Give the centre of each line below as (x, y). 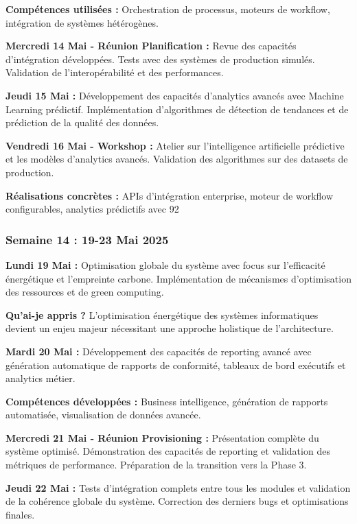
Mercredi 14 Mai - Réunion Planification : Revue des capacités (151, 46)
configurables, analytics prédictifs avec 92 (92, 209)
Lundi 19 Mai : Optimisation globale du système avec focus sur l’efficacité (165, 264)
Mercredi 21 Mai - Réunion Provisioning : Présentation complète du (162, 437)
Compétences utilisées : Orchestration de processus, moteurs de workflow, (168, 9)
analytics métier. (41, 378)
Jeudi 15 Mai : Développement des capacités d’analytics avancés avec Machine (175, 95)
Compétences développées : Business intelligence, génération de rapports (167, 401)
